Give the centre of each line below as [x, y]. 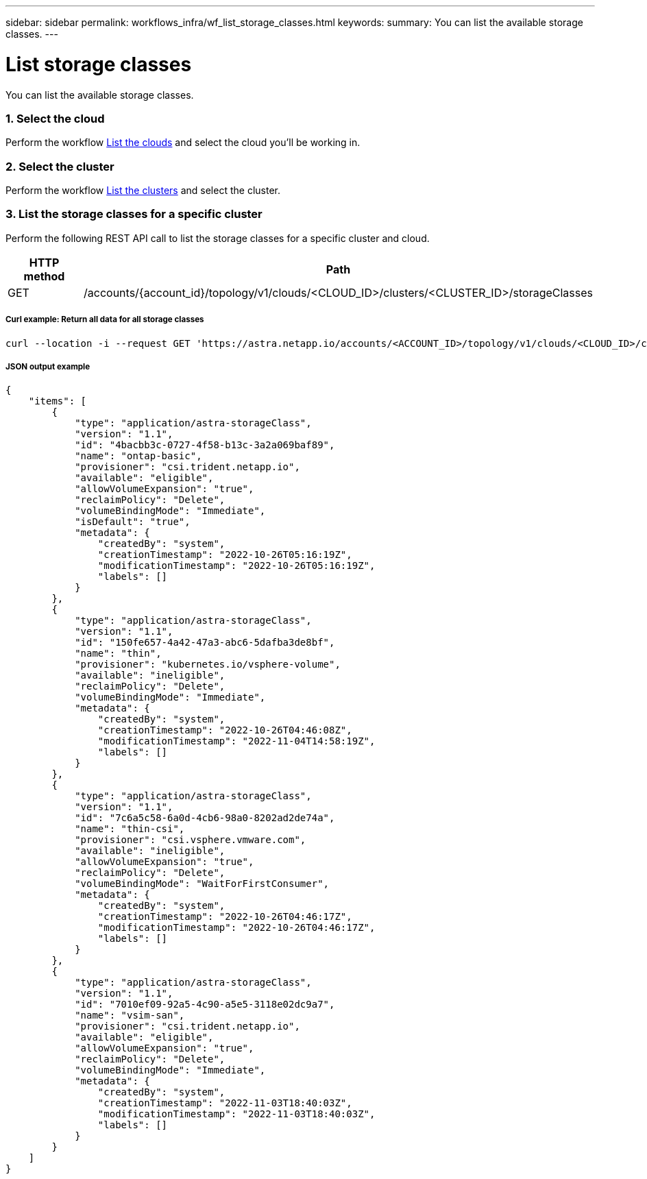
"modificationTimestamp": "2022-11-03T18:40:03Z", [236, 1114]
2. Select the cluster [60, 166]
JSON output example [48, 366]
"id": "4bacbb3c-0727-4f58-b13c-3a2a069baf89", [205, 445]
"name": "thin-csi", [130, 829]
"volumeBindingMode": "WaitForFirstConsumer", [202, 884]
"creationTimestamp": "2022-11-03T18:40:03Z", [225, 1103]
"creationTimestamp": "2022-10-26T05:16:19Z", [225, 555]
